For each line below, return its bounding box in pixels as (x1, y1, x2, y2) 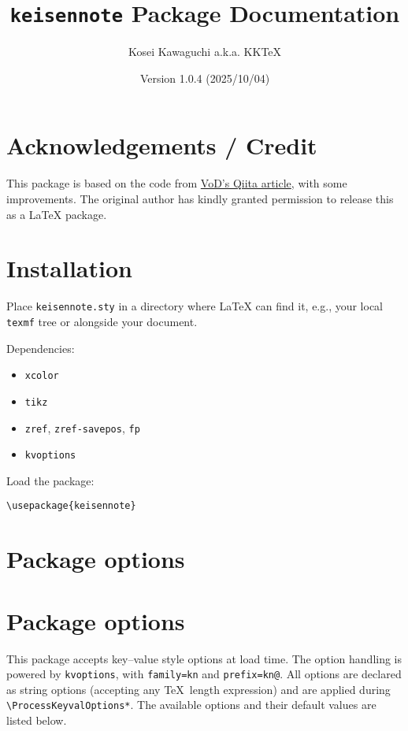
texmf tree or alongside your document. (6, 313, 198, 329)
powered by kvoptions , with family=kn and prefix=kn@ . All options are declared (6, 666, 402, 682)
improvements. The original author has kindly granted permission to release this (6, 190, 394, 206)
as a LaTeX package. (6, 206, 107, 222)
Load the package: (6, 472, 95, 488)
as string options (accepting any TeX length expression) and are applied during (6, 681, 391, 697)
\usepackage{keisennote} (6, 500, 136, 512)
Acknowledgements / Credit (6, 129, 317, 161)
